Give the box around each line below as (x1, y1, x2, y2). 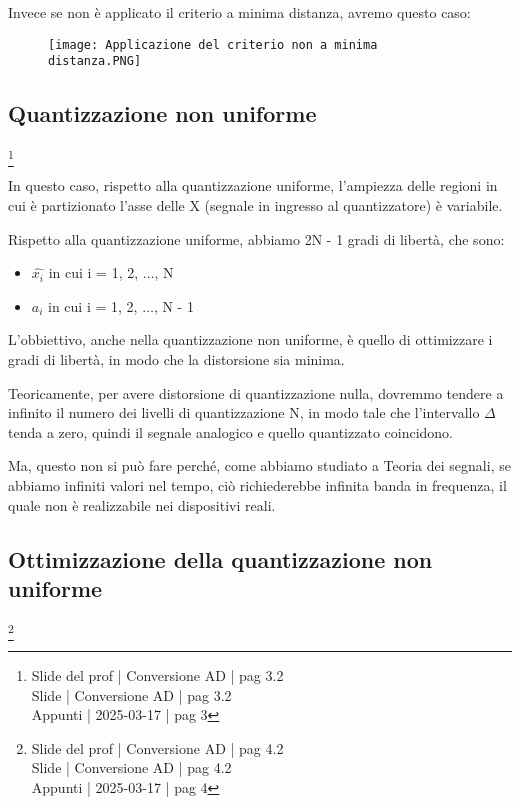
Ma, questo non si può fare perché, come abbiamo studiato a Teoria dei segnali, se (8, 455, 511, 476)
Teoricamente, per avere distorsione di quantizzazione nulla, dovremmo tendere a (8, 382, 504, 403)
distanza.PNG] (48, 54, 142, 69)
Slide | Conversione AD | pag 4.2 (31, 757, 232, 778)
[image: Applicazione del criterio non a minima (48, 37, 378, 52)
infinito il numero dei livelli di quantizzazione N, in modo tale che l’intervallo (8, 402, 480, 423)
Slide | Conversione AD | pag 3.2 (31, 684, 232, 705)
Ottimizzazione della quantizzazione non (8, 543, 433, 574)
